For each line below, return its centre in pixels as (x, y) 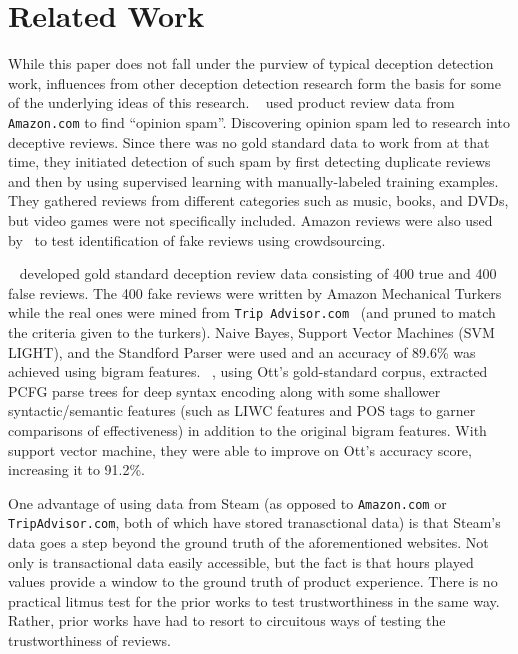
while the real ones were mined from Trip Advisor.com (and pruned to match (252, 312)
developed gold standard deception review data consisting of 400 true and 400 (258, 273)
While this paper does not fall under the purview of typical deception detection (251, 63)
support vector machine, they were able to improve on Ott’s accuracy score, (240, 449)
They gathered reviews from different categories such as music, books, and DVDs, (258, 200)
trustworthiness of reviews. (89, 640)
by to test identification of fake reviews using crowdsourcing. (197, 239)
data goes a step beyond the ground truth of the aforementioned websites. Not (248, 542)
